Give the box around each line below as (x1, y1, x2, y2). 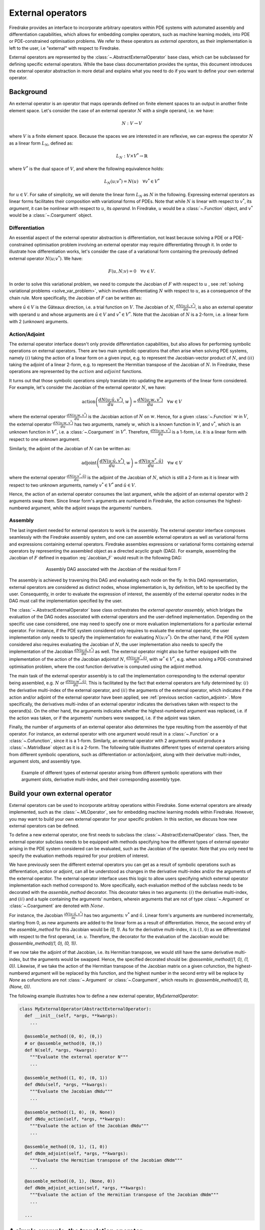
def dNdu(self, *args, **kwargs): (25, 1082, 108, 1087)
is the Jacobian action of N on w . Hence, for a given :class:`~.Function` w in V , (88, 413, 249, 419)
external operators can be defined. (9, 823, 79, 829)
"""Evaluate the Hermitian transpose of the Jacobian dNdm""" (29, 1158, 183, 1163)
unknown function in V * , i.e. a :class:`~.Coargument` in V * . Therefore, (9, 429, 150, 435)
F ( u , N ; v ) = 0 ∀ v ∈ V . (108, 268, 156, 274)
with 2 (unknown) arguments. (9, 318, 69, 324)
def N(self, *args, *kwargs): (25, 1047, 98, 1053)
